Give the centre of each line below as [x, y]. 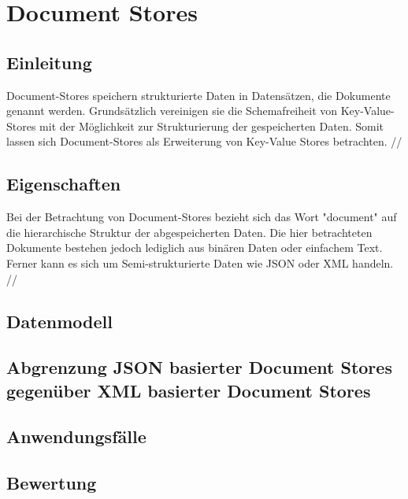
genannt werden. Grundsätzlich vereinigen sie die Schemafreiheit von [172, 111]
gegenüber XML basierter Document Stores [189, 390]
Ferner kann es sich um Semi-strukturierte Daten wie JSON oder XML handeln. [200, 262]
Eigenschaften [64, 184]
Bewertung [52, 483]
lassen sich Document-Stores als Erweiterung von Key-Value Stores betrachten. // [204, 141]
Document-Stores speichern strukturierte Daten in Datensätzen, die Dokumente [198, 95]
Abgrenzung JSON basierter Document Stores [199, 367]
